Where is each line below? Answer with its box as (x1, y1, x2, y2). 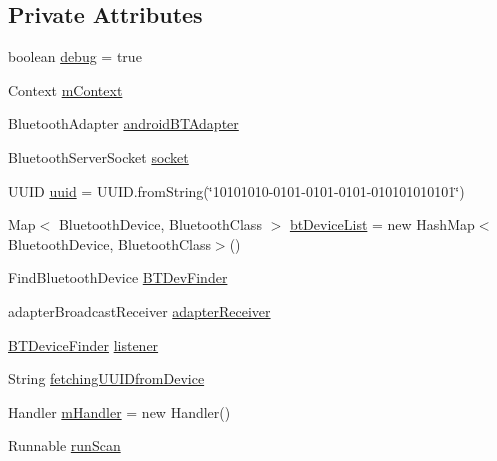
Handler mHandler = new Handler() (8, 401, 231, 422)
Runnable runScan (8, 435, 121, 456)
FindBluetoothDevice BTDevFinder (8, 267, 228, 288)
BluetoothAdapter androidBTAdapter (8, 113, 239, 134)
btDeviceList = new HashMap (289, 214, 475, 235)
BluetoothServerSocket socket (8, 146, 189, 167)
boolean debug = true (8, 46, 142, 67)
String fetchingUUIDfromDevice (8, 368, 205, 389)
